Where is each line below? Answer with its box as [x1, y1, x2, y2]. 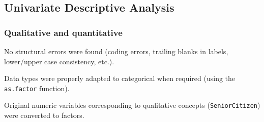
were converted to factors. [4, 110, 84, 120]
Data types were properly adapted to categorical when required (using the [4, 73, 236, 84]
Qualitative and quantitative [4, 26, 123, 38]
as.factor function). [4, 83, 70, 93]
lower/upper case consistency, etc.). [4, 56, 114, 66]
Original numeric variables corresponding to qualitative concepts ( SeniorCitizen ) [4, 100, 260, 110]
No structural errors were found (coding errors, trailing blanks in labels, [4, 46, 228, 56]
